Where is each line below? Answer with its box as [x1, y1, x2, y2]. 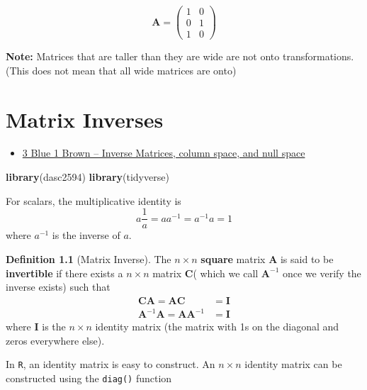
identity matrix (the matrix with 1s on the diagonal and [95, 319, 339, 334]
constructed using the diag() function [6, 371, 172, 386]
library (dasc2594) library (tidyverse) [6, 169, 169, 184]
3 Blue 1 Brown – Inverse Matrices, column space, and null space [22, 145, 305, 160]
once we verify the [282, 265, 361, 280]
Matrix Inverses [6, 104, 164, 133]
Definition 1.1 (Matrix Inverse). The [6, 251, 171, 266]
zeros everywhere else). [6, 333, 105, 347]
